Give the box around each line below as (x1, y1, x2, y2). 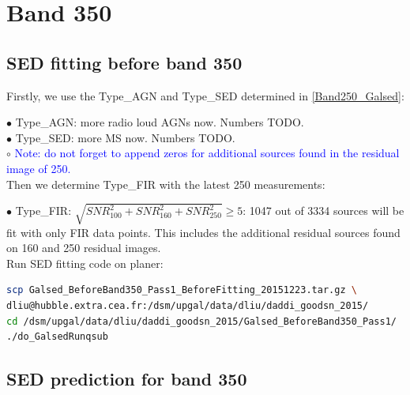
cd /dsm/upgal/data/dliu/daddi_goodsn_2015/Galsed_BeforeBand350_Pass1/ (6, 315, 397, 327)
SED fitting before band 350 (6, 50, 243, 74)
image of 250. (6, 160, 71, 176)
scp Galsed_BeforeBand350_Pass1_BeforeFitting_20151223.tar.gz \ (6, 284, 357, 296)
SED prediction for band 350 (6, 367, 247, 391)
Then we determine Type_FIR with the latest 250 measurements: (6, 175, 325, 192)
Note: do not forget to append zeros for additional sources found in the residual (14, 145, 400, 161)
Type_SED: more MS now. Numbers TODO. (15, 129, 235, 145)
